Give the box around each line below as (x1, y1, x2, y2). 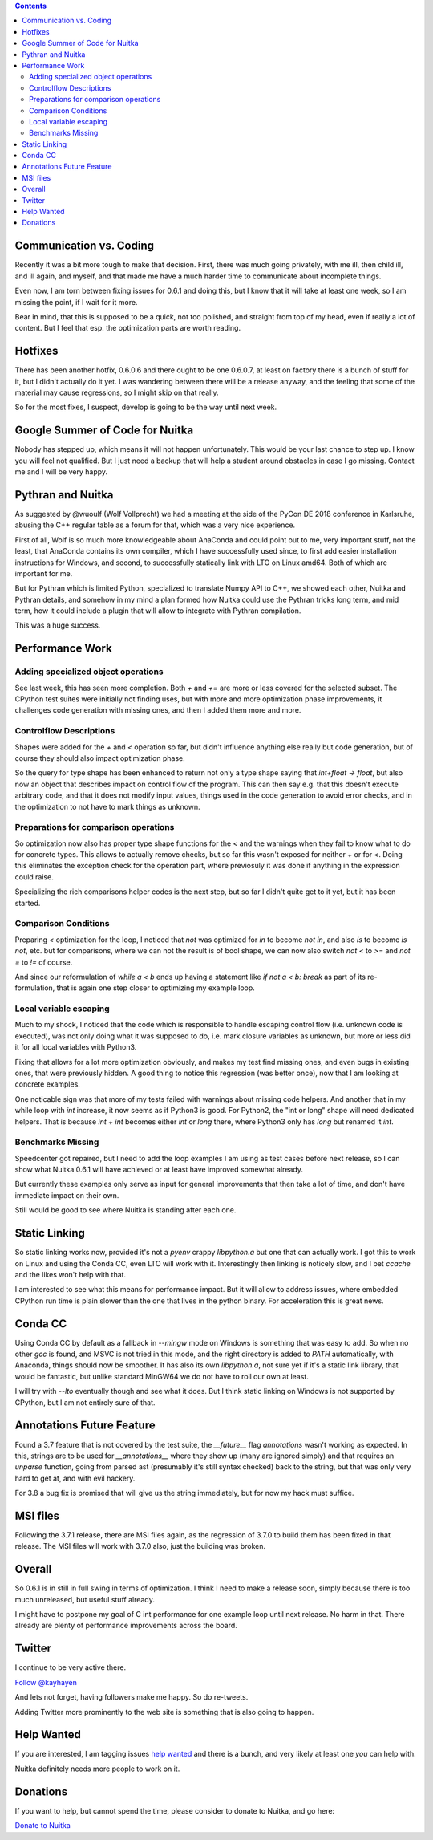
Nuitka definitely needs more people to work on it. (14, 1764, 180, 1773)
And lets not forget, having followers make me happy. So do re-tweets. (14, 1692, 249, 1702)
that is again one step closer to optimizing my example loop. (56, 983, 256, 993)
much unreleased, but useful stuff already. (14, 1594, 156, 1604)
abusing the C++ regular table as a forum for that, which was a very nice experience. (14, 520, 296, 530)
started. (14, 898, 41, 908)
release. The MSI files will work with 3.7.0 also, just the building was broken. (14, 1541, 266, 1551)
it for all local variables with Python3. (14, 1042, 137, 1052)
